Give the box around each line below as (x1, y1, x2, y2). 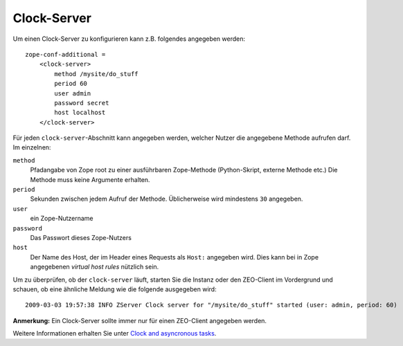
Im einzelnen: (12, 143, 51, 152)
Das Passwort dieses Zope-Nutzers (30, 233, 132, 242)
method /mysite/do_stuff (54, 70, 138, 78)
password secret (54, 99, 109, 107)
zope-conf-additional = (25, 51, 106, 58)
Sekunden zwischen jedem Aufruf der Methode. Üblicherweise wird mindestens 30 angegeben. (30, 194, 303, 203)
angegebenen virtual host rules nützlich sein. (30, 263, 159, 271)
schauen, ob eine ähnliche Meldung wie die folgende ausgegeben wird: (12, 284, 217, 293)
